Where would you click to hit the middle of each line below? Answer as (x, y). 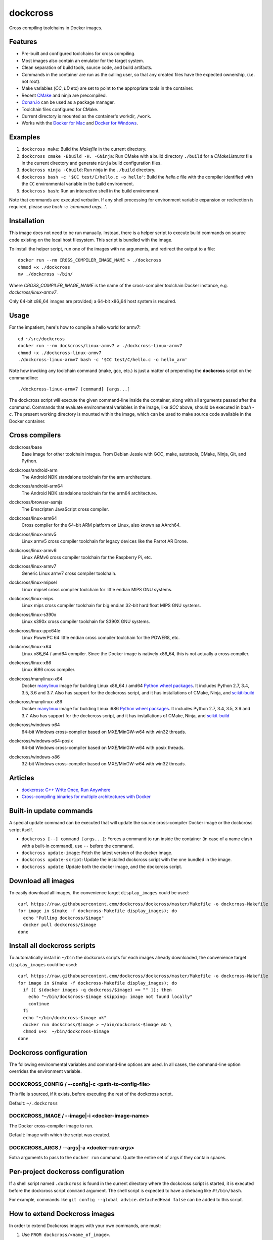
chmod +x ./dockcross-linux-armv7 (60, 353)
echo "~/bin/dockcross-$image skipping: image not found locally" (110, 997)
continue (39, 1004)
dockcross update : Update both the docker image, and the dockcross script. (102, 867)
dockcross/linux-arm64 (33, 518)
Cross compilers (35, 435)
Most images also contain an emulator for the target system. (83, 61)
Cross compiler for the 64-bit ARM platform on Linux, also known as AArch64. (101, 525)
